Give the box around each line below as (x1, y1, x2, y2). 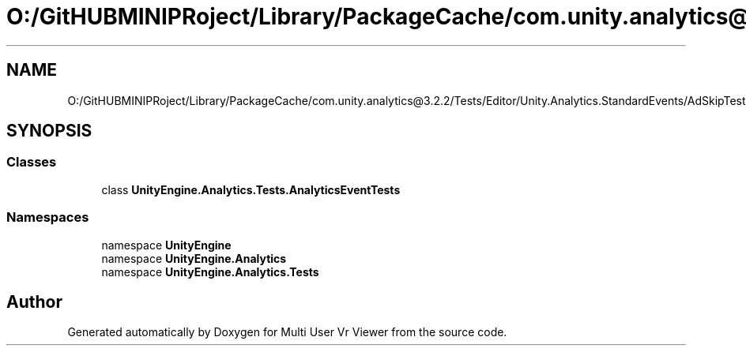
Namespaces (6, 209, 89, 226)
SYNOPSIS (6, 121, 92, 141)
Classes (6, 154, 57, 170)
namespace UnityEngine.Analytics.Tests (101, 264, 319, 279)
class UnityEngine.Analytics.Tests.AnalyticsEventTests (101, 182, 401, 197)
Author (6, 291, 62, 312)
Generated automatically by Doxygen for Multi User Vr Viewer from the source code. (67, 325, 507, 339)
